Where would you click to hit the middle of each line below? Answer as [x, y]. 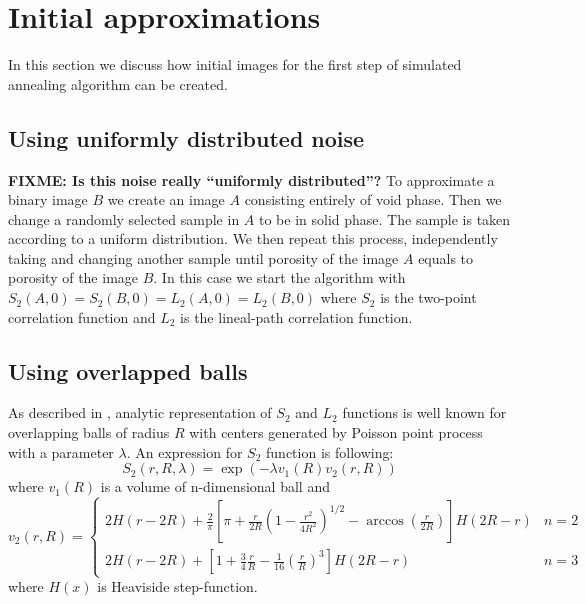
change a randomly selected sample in [124, 218]
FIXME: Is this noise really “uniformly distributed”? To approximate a [251, 179]
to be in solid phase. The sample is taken [385, 218]
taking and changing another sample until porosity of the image [203, 257]
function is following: [330, 451]
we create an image [166, 199]
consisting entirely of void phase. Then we [373, 199]
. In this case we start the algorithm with [279, 277]
